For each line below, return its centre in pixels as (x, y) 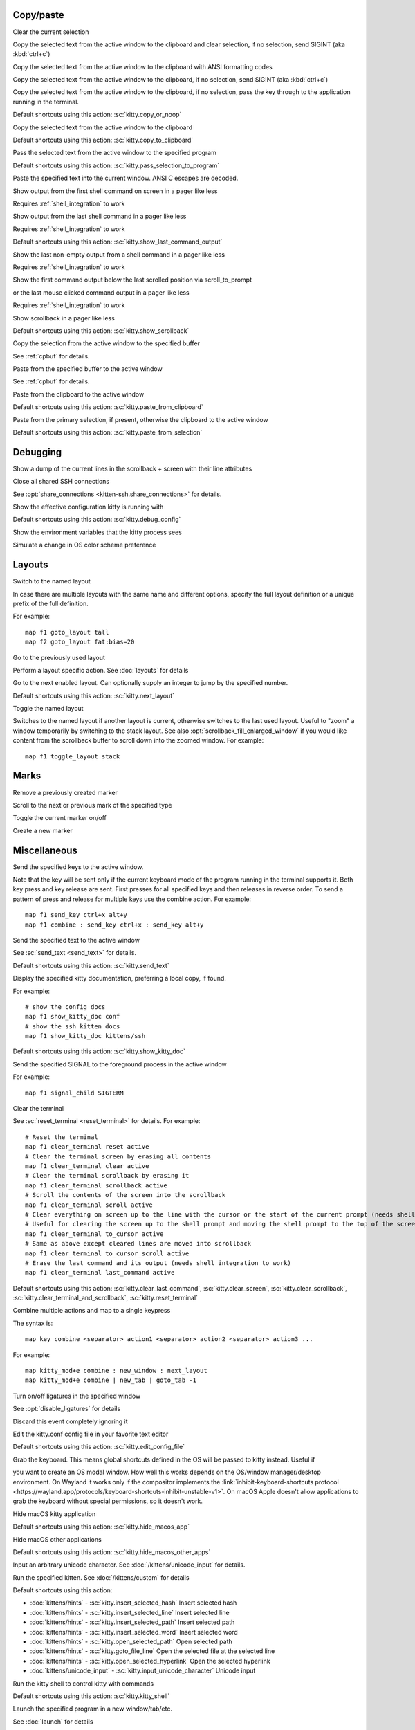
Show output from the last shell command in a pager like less (100, 216)
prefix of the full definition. (51, 603)
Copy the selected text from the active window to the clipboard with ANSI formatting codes (142, 66)
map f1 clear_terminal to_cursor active (94, 1234)
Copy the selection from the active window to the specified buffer (107, 343)
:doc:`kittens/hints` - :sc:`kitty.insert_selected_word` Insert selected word (134, 1632)
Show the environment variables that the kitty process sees (98, 532)
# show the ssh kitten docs (73, 1026)
